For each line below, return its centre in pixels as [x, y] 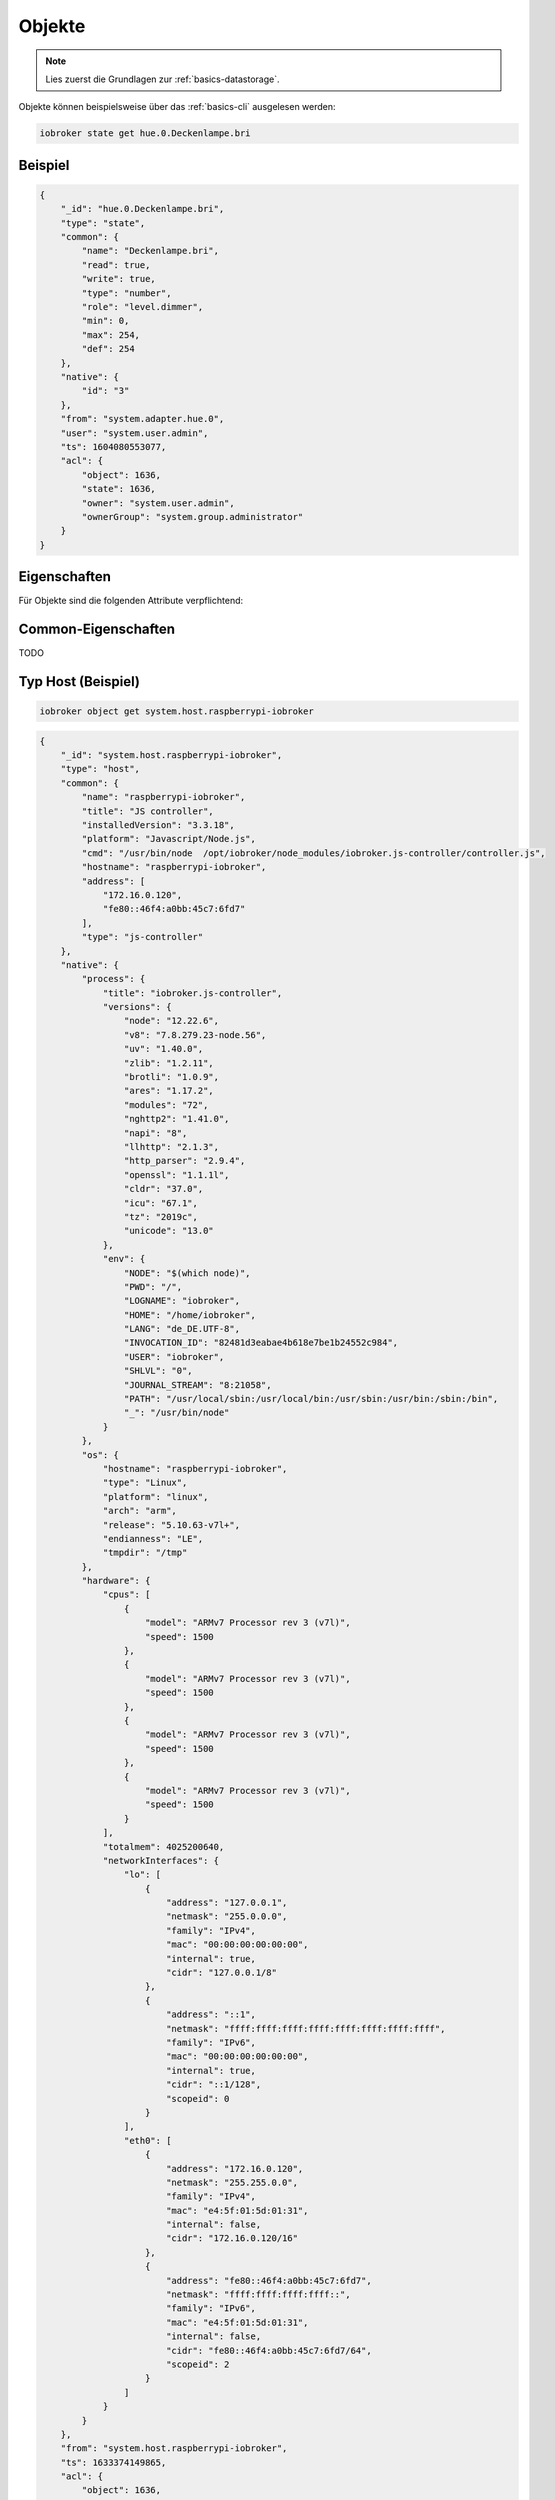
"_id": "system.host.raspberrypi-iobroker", [171, 755]
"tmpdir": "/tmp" [145, 1553]
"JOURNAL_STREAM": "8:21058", [197, 1384]
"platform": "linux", [155, 1496]
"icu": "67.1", [161, 1203]
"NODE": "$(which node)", [187, 1273]
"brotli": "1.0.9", [171, 1077]
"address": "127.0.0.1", [226, 1903]
